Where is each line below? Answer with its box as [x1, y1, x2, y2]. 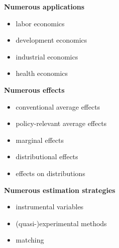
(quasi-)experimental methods [15, 218, 107, 228]
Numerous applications [4, 1, 85, 11]
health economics [15, 68, 68, 78]
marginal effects [15, 134, 64, 145]
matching [15, 235, 44, 245]
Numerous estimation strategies [4, 185, 116, 195]
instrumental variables [15, 201, 84, 212]
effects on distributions [15, 168, 85, 178]
